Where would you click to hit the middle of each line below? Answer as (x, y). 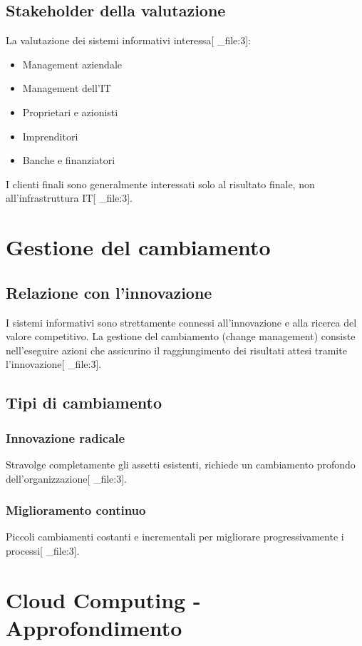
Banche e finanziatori (69, 160)
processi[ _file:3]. (43, 550)
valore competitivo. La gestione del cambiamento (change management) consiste (181, 336)
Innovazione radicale (66, 437)
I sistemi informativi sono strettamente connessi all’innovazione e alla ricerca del (181, 322)
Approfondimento (94, 627)
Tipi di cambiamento (84, 403)
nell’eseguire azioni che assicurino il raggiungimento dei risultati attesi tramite (176, 350)
